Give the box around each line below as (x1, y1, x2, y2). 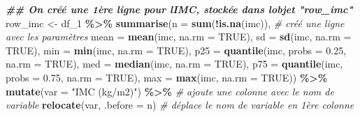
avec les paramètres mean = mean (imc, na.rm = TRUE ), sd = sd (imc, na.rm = (6, 29, 352, 44)
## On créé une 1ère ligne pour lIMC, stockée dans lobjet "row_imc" (6, 2, 353, 16)
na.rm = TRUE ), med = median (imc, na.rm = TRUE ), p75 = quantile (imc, (6, 56, 343, 71)
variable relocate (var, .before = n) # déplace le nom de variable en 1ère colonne (6, 97, 354, 112)
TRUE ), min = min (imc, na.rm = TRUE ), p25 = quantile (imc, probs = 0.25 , (6, 42, 347, 57)
